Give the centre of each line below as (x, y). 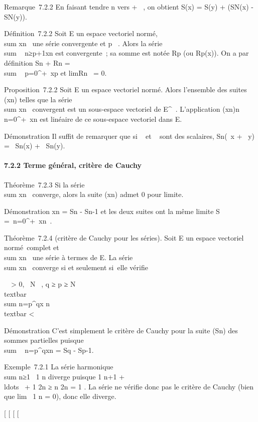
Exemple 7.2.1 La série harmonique (59, 367)
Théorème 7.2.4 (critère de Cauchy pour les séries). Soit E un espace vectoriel (124, 237)
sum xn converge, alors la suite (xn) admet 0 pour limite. (94, 194)
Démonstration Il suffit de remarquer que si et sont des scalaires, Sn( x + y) (130, 136)
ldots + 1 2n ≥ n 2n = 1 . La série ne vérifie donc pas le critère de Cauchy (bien (129, 386)
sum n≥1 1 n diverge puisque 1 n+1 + (64, 377)
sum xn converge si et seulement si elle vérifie (76, 267)
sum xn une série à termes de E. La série (69, 257)
